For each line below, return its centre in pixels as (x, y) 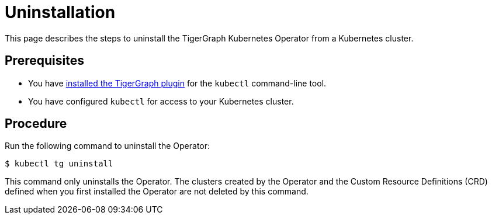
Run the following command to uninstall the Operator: (108, 146)
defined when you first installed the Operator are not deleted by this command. (157, 192)
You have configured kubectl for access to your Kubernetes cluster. (161, 101)
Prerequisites (44, 61)
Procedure (36, 124)
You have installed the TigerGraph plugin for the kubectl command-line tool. (177, 83)
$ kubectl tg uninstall (59, 164)
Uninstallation (60, 12)
